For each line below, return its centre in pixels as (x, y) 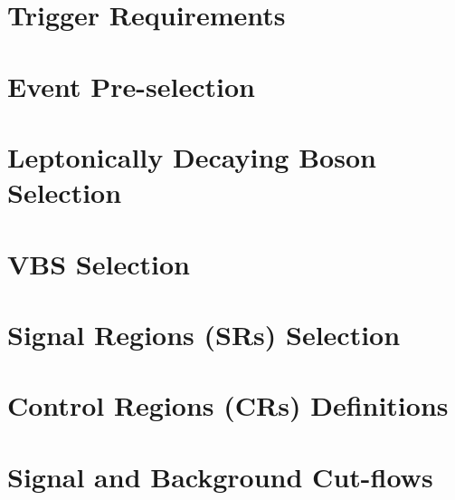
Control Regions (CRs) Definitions (228, 405)
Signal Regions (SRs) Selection (204, 334)
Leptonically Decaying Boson (192, 156)
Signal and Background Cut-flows (220, 476)
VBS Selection (99, 263)
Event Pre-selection (131, 86)
